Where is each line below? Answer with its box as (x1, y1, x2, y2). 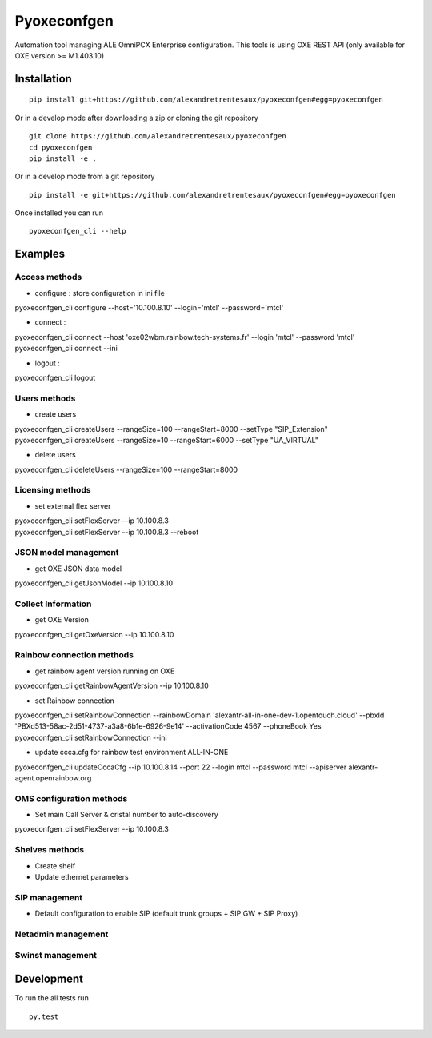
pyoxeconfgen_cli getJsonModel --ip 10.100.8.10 (14, 578, 174, 588)
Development (14, 972, 84, 986)
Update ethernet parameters (34, 872, 129, 881)
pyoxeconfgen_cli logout (14, 373, 96, 382)
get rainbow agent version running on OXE (34, 666, 175, 676)
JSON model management (14, 547, 119, 558)
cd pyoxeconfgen (29, 142, 93, 152)
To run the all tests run (14, 993, 90, 1003)
